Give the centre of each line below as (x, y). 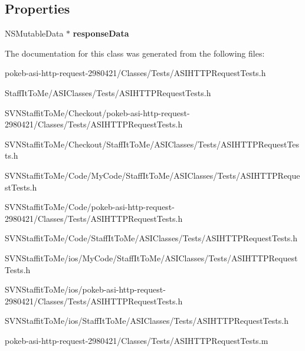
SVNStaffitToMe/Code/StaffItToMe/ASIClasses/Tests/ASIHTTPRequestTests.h (151, 238)
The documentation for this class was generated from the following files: (135, 53)
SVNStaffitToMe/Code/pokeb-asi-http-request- (90, 207)
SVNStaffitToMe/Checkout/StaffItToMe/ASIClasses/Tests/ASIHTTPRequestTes (152, 144)
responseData (101, 33)
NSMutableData (34, 33)
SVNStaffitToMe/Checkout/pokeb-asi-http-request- (97, 112)
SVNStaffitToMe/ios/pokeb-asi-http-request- (85, 289)
